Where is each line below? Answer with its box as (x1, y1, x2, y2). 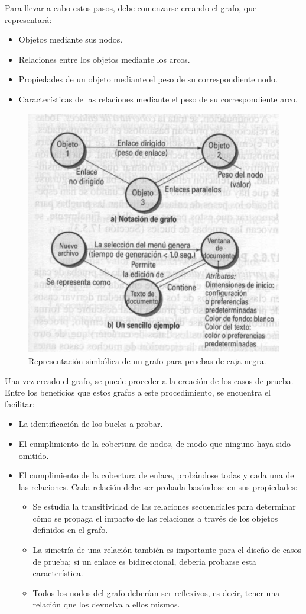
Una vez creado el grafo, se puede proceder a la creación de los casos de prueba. (5, 374, 294, 387)
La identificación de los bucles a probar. (18, 417, 163, 430)
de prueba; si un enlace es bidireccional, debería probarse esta (32, 555, 256, 567)
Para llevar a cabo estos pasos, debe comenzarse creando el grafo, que (5, 2, 257, 14)
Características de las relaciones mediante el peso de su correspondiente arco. (18, 92, 298, 105)
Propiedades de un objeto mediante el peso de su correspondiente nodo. (18, 73, 278, 85)
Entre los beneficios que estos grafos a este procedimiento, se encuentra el (5, 386, 271, 398)
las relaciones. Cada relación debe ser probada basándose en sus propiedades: (18, 480, 298, 493)
